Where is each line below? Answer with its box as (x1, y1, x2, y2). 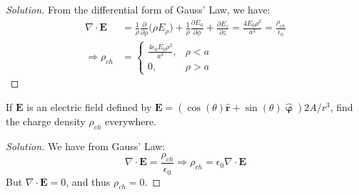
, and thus (66, 174, 111, 189)
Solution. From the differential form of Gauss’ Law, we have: (6, 2, 270, 16)
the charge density (6, 113, 86, 128)
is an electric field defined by (26, 99, 152, 114)
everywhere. (104, 113, 157, 128)
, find (330, 99, 353, 114)
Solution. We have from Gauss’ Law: (6, 138, 166, 153)
